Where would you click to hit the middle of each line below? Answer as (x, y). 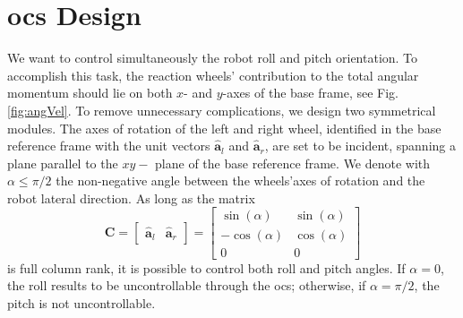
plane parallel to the (63, 163)
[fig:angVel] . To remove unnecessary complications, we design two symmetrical (222, 110)
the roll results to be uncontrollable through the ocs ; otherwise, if (187, 285)
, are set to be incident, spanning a (360, 146)
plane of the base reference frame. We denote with (293, 163)
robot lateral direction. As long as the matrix (131, 198)
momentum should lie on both (90, 93)
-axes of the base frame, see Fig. (310, 93)
